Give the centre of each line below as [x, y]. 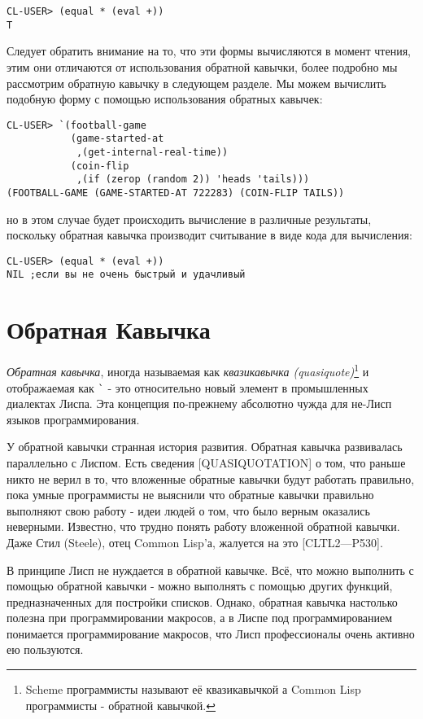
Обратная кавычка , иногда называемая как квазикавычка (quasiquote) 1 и [188, 370]
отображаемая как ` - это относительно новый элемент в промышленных [188, 387]
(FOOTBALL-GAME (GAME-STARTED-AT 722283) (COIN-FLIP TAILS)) [176, 193]
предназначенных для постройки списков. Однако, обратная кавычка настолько [202, 601]
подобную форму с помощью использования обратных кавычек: [165, 99]
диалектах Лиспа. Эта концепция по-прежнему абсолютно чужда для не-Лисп [199, 403]
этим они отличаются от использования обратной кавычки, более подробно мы [202, 66]
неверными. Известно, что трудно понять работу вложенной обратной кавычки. [203, 526]
